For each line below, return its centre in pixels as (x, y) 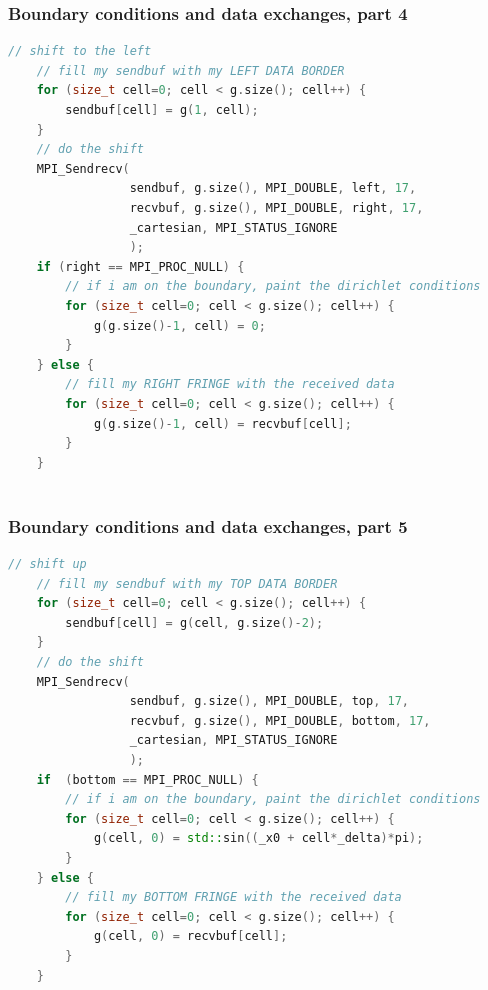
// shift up (47, 564)
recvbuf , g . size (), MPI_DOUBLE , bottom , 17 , (280, 720)
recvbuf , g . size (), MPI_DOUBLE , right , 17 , (276, 207)
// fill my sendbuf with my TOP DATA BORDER (187, 583)
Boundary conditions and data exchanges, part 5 (208, 525)
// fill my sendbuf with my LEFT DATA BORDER (190, 70)
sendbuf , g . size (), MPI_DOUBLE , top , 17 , (269, 701)
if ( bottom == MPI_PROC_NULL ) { (147, 779)
